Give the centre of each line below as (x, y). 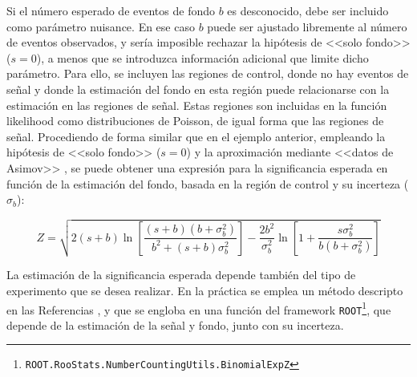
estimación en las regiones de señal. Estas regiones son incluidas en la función (197, 105)
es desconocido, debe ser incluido (308, 10)
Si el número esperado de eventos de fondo (111, 10)
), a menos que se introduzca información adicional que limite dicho (202, 57)
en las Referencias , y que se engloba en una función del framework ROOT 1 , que (199, 308)
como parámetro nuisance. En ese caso (101, 26)
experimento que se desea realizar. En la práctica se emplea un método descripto (205, 290)
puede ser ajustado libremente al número (307, 26)
